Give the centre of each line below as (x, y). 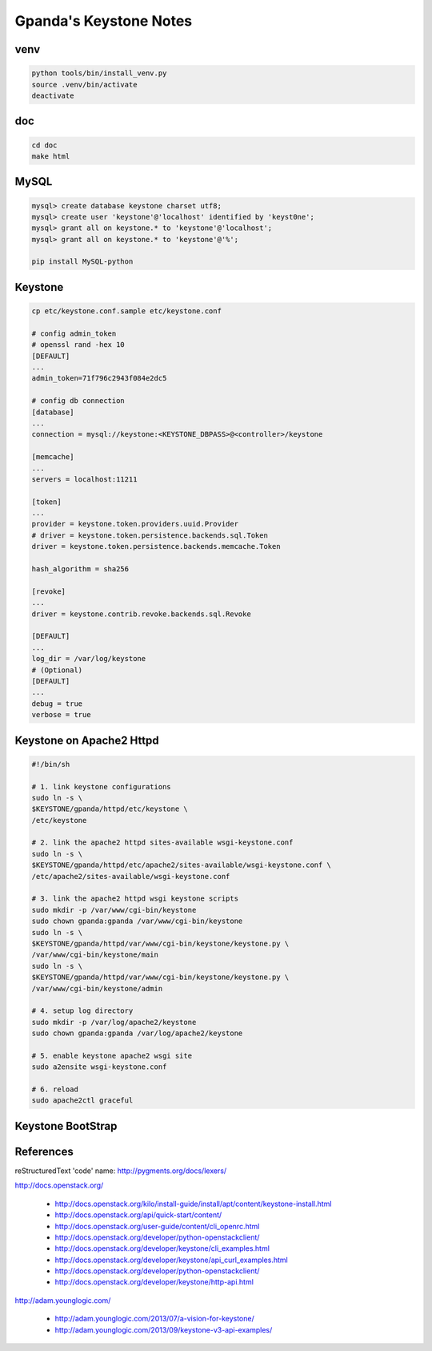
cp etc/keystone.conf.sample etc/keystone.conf (126, 311)
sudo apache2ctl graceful (82, 1101)
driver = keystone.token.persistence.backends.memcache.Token (156, 546)
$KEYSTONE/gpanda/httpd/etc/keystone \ (110, 809)
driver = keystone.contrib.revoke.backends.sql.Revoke (141, 614)
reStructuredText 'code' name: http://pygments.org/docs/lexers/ (121, 1171)
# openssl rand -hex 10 (78, 345)
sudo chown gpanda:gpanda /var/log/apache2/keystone (137, 1033)
